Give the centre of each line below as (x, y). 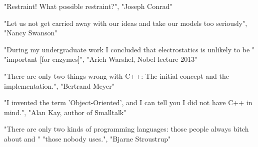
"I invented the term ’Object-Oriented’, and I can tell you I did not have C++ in (128, 102)
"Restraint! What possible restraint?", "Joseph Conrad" (88, 6)
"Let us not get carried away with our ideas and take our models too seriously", (126, 23)
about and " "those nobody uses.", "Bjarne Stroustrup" (87, 138)
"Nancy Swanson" (31, 33)
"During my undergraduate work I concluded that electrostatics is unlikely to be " (129, 49)
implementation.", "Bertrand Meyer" (59, 85)
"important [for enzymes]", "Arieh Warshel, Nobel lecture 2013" (101, 59)
